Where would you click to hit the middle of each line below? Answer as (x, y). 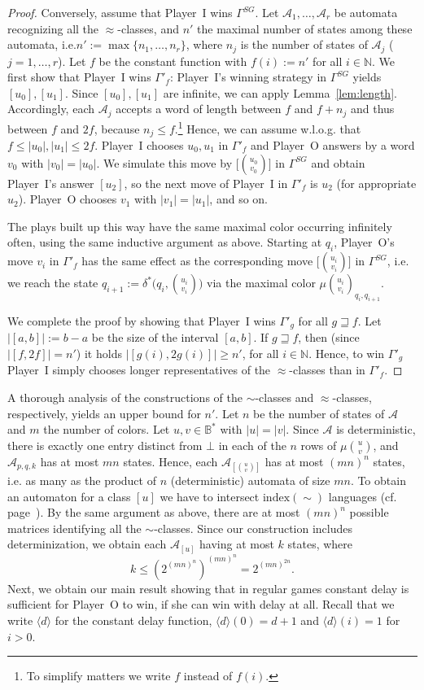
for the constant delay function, (133, 620)
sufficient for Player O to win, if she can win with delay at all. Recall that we (201, 604)
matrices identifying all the (74, 528)
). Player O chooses (68, 199)
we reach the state (53, 283)
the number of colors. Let (107, 429)
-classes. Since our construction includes (254, 528)
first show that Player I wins (79, 77)
